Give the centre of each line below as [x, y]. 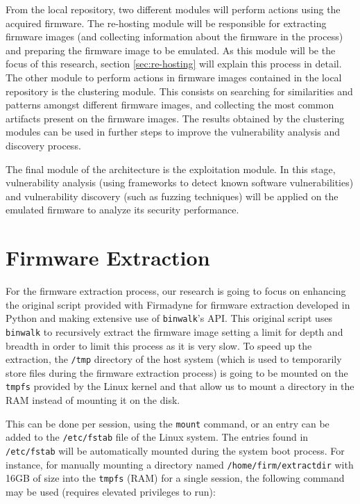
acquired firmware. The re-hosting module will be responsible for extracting [166, 23]
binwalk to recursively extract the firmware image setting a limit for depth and [174, 331]
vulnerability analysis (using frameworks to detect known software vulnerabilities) [180, 182]
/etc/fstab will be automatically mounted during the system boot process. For [175, 450]
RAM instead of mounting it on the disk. [93, 400]
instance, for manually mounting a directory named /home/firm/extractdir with [180, 464]
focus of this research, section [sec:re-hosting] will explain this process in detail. [174, 64]
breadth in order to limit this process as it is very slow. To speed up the [159, 345]
